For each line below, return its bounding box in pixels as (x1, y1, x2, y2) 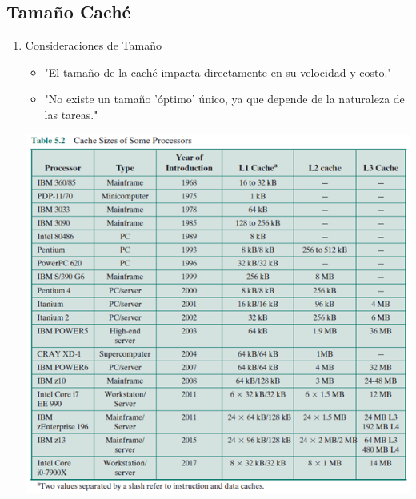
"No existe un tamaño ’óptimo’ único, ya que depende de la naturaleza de (44, 90, 405, 107)
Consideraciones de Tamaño (25, 37, 162, 54)
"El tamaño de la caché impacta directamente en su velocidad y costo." (44, 63, 392, 80)
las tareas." (44, 106, 98, 122)
